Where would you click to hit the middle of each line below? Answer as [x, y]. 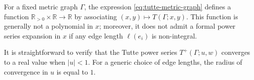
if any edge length [96, 35]
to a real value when [35, 61]
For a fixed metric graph [41, 6]
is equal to [72, 71]
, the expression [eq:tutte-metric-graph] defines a [158, 6]
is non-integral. [174, 35]
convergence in [26, 71]
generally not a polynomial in [49, 26]
